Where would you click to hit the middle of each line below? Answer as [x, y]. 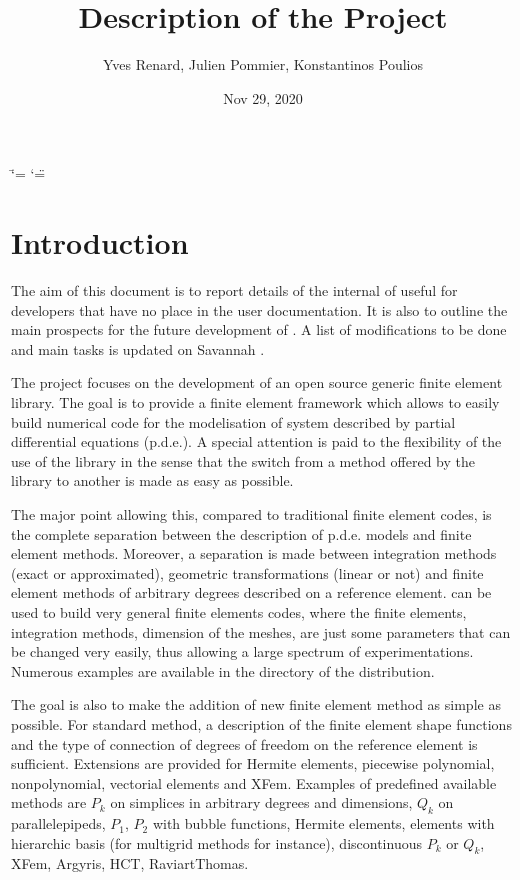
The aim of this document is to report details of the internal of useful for [234, 290]
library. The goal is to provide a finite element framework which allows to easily [255, 402]
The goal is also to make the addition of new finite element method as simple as [256, 704]
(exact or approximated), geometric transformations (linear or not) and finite [247, 572]
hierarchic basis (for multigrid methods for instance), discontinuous [216, 842]
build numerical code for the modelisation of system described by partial [233, 421]
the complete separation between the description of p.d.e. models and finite [241, 533]
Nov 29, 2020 [263, 97]
